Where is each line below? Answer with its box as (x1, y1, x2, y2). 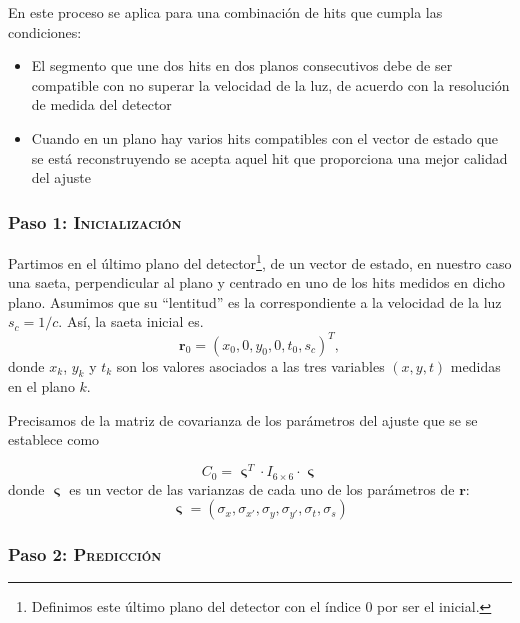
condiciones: (8, 21, 82, 42)
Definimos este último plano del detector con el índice (31, 596, 361, 617)
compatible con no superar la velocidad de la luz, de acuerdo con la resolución (31, 74, 510, 95)
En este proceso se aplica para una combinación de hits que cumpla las (8, 2, 443, 22)
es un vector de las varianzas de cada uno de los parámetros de (69, 478, 455, 499)
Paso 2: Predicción (8, 542, 162, 567)
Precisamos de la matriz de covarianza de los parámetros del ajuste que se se (8, 409, 478, 430)
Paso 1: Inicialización (8, 209, 182, 234)
